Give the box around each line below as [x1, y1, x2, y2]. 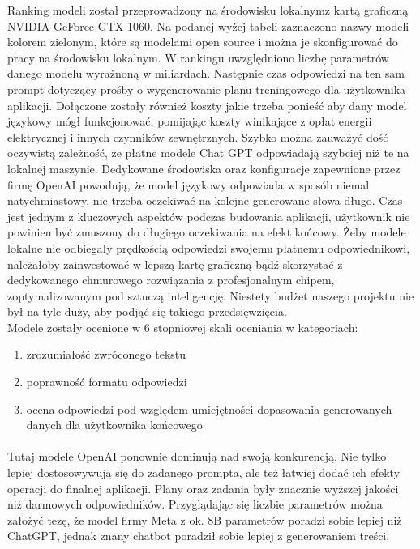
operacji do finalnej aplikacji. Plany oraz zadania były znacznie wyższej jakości [7, 479, 399, 496]
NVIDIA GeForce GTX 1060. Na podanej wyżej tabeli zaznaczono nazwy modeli [7, 17, 409, 34]
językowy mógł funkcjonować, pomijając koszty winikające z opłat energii [7, 113, 372, 130]
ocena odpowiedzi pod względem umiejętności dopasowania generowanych [26, 400, 392, 417]
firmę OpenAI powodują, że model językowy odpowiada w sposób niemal [7, 176, 370, 193]
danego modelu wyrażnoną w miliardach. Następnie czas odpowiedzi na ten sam [7, 65, 405, 82]
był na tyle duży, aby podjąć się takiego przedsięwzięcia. [7, 303, 287, 320]
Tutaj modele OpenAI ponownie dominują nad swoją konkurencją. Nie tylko [7, 448, 387, 465]
